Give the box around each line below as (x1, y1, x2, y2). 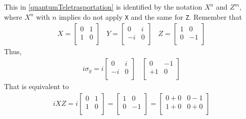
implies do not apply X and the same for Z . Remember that (59, 11, 242, 22)
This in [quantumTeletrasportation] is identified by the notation (4, 2, 202, 12)
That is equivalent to (4, 81, 69, 91)
